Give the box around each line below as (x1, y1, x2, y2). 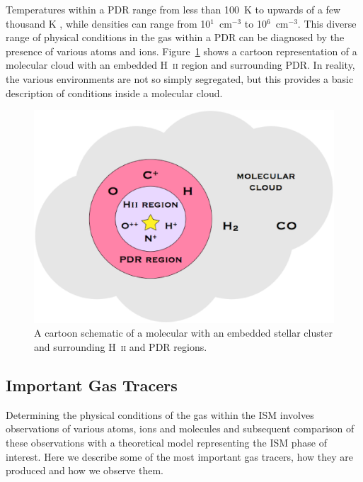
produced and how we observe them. (6, 463, 163, 478)
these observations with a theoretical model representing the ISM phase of (6, 435, 327, 449)
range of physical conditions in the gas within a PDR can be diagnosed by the (6, 30, 345, 45)
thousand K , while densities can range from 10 (6, 16, 211, 30)
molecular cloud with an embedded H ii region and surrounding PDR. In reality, (6, 57, 355, 72)
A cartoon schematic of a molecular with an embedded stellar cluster (34, 325, 333, 340)
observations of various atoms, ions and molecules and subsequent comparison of (6, 421, 355, 436)
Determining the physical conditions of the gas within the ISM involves (6, 407, 314, 422)
